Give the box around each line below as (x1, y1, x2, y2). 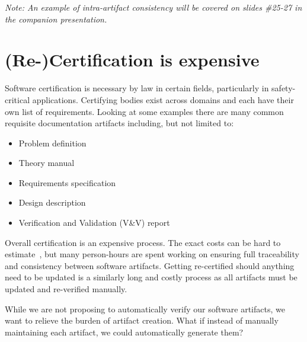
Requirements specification (18, 176, 116, 188)
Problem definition (18, 136, 87, 149)
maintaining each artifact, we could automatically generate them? (5, 325, 244, 338)
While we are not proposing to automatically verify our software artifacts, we (5, 302, 285, 315)
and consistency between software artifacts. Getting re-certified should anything (5, 259, 295, 271)
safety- (271, 82, 296, 94)
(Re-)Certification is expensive (5, 47, 260, 72)
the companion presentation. (5, 12, 107, 25)
